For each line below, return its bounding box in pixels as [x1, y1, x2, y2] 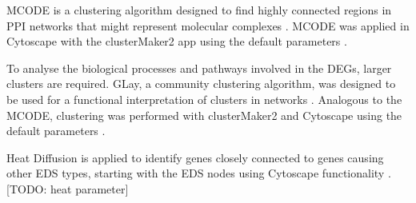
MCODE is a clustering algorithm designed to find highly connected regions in [6, 2, 392, 18]
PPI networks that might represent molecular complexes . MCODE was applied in [6, 17, 410, 34]
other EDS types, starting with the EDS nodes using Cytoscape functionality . [6, 165, 391, 181]
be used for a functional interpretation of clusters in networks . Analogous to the [6, 90, 402, 107]
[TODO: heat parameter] [6, 180, 129, 197]
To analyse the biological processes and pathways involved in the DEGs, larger [6, 59, 392, 76]
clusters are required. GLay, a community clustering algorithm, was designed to [6, 75, 396, 92]
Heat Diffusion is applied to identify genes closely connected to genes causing [6, 149, 384, 165]
